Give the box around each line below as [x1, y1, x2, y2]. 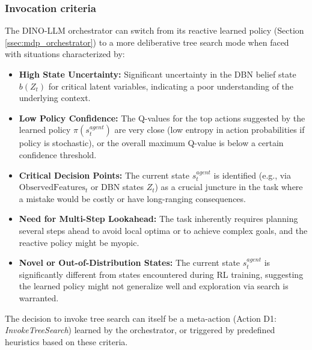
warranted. [19, 291, 59, 304]
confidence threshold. [19, 148, 97, 161]
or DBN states [90, 180, 144, 193]
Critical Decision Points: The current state [19, 168, 189, 181]
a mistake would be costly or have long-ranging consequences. [19, 192, 246, 204]
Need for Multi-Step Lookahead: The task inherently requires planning [19, 212, 298, 225]
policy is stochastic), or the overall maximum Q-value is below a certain [19, 137, 284, 149]
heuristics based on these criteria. [5, 335, 128, 348]
